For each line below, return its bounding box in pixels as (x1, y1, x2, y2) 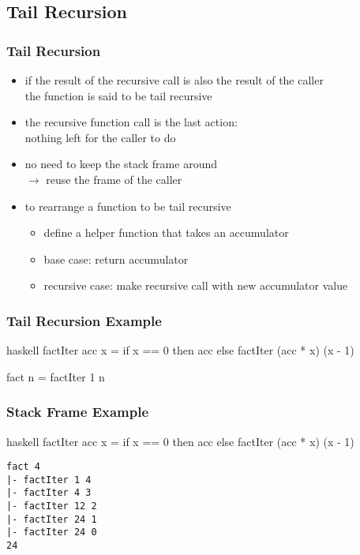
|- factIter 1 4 (6, 474, 92, 486)
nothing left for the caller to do (24, 129, 176, 145)
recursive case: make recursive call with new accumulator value (43, 277, 348, 294)
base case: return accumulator (43, 250, 189, 267)
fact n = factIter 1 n (6, 368, 105, 384)
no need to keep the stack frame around (24, 156, 217, 172)
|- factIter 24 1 (6, 513, 97, 525)
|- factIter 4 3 (6, 487, 92, 499)
